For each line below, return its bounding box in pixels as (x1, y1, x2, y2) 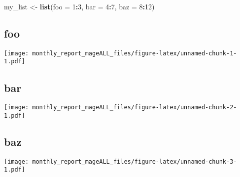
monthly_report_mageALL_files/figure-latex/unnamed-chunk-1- (32, 49, 237, 57)
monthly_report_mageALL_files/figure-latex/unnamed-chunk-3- (32, 158, 237, 165)
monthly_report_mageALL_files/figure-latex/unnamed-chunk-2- (32, 104, 237, 111)
